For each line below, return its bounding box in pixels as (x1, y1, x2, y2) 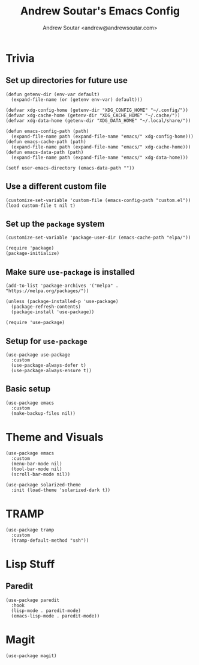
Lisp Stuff (5, 557, 55, 571)
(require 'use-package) (5, 320, 65, 326)
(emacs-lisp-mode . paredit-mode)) (11, 613, 100, 619)
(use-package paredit (5, 597, 60, 603)
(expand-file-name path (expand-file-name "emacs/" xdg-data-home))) (11, 155, 188, 161)
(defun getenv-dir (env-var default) (5, 91, 100, 97)
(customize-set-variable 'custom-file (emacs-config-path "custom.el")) (5, 197, 191, 203)
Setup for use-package (5, 336, 88, 346)
